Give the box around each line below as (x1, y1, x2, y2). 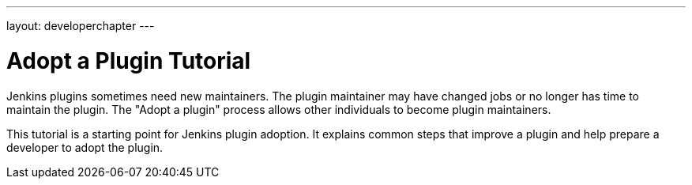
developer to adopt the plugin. (6, 140, 164, 154)
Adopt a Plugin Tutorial (6, 47, 251, 74)
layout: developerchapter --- (6, 19, 155, 32)
